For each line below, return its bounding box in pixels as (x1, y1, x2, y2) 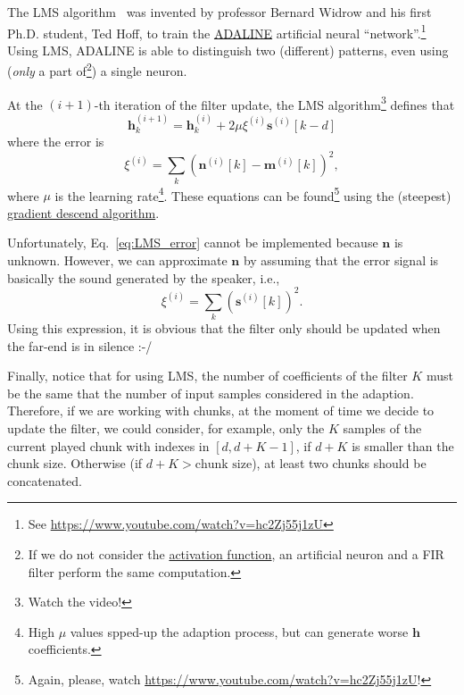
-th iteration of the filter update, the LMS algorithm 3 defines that (94, 92, 455, 113)
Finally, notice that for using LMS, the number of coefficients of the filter (7, 366, 408, 385)
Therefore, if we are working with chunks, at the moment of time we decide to (7, 401, 435, 420)
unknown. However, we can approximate (7, 251, 228, 270)
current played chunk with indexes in (7, 436, 210, 455)
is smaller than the (352, 436, 454, 455)
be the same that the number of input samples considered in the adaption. (7, 383, 414, 402)
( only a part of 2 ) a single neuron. (7, 59, 187, 80)
